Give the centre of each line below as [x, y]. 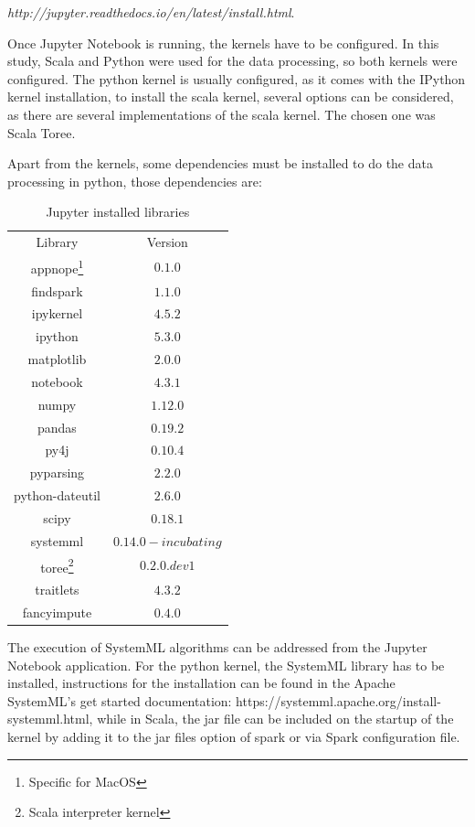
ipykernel [57, 313]
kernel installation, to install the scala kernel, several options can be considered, [231, 97]
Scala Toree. [42, 132]
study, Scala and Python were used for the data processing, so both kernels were [232, 61]
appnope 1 [57, 267]
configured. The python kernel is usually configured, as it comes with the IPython [237, 78]
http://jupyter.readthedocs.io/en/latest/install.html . [151, 12]
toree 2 [57, 565]
